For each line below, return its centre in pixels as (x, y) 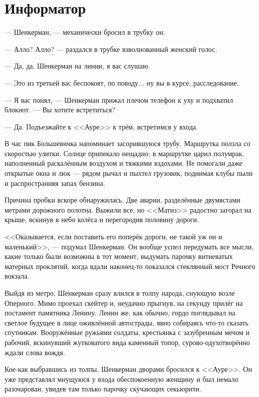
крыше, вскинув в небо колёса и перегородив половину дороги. (102, 219)
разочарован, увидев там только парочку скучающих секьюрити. (103, 389)
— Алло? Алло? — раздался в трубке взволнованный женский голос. (111, 49)
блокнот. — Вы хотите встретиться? (60, 110)
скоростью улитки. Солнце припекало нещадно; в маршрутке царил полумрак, (124, 153)
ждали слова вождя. (35, 352)
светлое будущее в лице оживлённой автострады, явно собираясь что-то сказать (126, 322)
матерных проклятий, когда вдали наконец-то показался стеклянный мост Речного (130, 266)
